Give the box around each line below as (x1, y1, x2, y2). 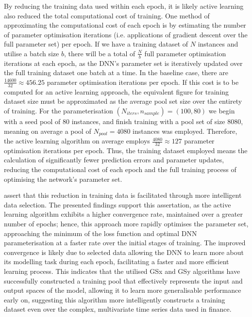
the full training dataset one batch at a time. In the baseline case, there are (4, 67, 228, 78)
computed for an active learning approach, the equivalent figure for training (4, 86, 229, 96)
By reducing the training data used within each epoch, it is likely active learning (4, 1, 244, 11)
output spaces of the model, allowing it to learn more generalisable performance (4, 285, 241, 295)
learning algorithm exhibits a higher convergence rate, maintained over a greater (4, 209, 243, 219)
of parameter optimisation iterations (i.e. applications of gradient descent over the (4, 29, 248, 39)
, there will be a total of (64, 48, 135, 58)
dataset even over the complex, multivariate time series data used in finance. (4, 304, 232, 314)
